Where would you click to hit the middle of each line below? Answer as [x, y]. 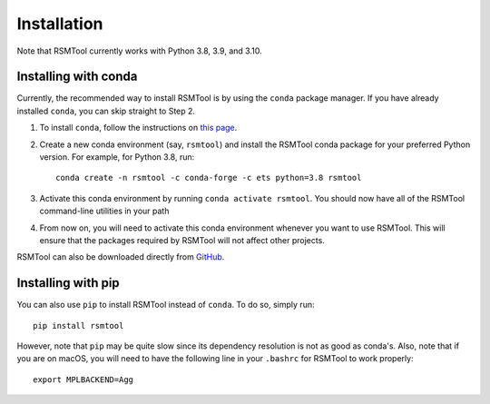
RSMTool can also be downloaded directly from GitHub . [121, 257]
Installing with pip [68, 283]
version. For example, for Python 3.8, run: [117, 157]
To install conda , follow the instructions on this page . [138, 128]
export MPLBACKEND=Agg [83, 379]
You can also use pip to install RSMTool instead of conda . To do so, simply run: [166, 305]
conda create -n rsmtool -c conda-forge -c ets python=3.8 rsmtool [209, 178]
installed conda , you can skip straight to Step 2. [106, 111]
